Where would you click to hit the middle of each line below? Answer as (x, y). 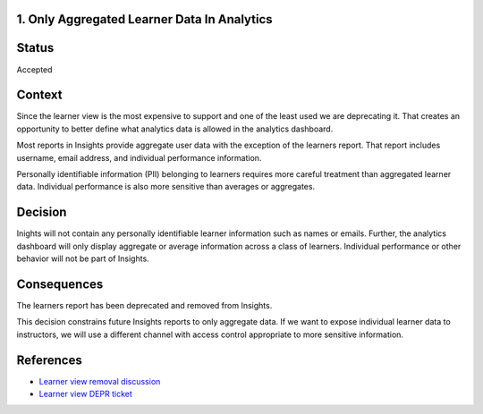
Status (35, 48)
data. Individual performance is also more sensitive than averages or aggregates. (166, 187)
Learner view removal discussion (100, 381)
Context (39, 95)
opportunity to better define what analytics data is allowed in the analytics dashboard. (175, 129)
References (49, 360)
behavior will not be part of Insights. (83, 258)
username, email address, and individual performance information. (139, 157)
